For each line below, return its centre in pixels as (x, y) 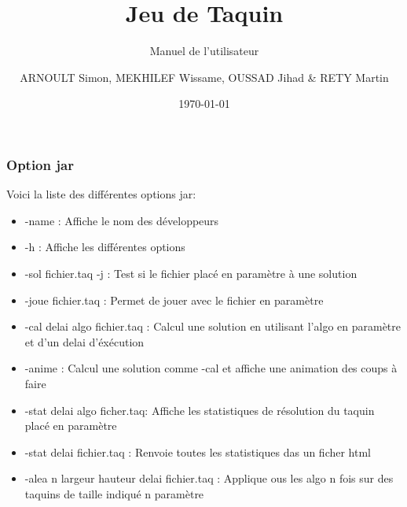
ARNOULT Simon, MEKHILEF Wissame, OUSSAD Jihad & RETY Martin (204, 77)
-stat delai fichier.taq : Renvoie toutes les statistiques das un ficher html (198, 451)
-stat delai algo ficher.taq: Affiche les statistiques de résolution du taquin (200, 410)
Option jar (40, 164)
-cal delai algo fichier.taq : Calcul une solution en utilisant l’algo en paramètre (213, 326)
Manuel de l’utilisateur (204, 51)
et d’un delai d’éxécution (84, 341)
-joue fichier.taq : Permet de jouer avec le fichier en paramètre (174, 300)
